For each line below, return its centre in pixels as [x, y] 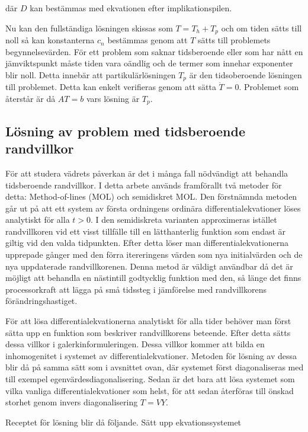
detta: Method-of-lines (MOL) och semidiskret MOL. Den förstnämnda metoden [151, 196]
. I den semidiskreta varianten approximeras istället [184, 220]
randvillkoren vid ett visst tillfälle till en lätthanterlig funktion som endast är [146, 231]
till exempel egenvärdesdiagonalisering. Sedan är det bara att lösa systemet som [150, 379]
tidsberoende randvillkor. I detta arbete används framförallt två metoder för [144, 185]
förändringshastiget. [41, 301]
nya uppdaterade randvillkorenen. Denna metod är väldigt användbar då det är [149, 266]
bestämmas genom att [147, 40]
